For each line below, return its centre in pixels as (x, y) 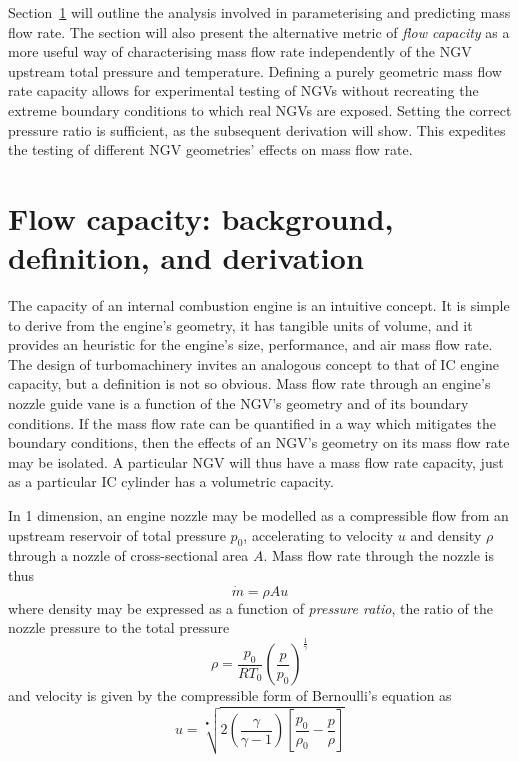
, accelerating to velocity (318, 534)
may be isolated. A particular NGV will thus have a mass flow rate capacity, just (256, 461)
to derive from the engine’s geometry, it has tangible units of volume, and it (240, 324)
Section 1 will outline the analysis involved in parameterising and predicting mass (259, 12)
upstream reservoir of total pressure (117, 534)
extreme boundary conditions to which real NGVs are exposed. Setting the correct (260, 109)
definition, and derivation (186, 257)
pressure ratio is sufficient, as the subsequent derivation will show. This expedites (257, 129)
